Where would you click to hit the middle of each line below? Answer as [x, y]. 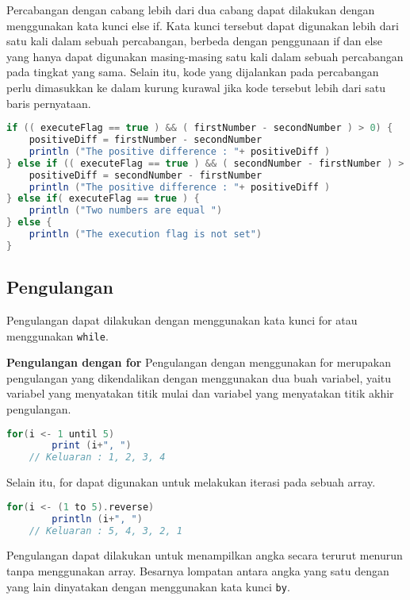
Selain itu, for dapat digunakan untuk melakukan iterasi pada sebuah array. [191, 482]
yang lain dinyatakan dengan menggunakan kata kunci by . [148, 586]
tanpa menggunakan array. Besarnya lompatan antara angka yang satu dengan [198, 571]
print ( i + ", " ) [92, 446]
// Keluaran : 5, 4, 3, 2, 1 [105, 531]
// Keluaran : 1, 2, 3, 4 [97, 458]
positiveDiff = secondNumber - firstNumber [146, 175]
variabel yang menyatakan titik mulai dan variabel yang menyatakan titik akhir [200, 393]
